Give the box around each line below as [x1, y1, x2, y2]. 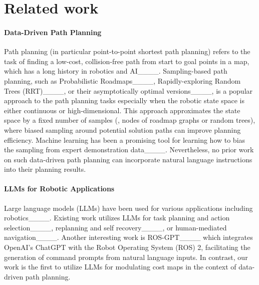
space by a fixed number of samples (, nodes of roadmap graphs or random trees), [4, 115, 255, 125]
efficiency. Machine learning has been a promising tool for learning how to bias [4, 134, 245, 145]
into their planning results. [4, 164, 86, 174]
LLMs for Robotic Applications [4, 183, 115, 194]
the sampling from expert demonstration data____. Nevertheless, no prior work [4, 144, 254, 155]
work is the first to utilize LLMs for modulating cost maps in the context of [4, 261, 236, 272]
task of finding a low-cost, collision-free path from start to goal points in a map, [4, 56, 249, 66]
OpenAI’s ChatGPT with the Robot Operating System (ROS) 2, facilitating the [4, 242, 250, 252]
